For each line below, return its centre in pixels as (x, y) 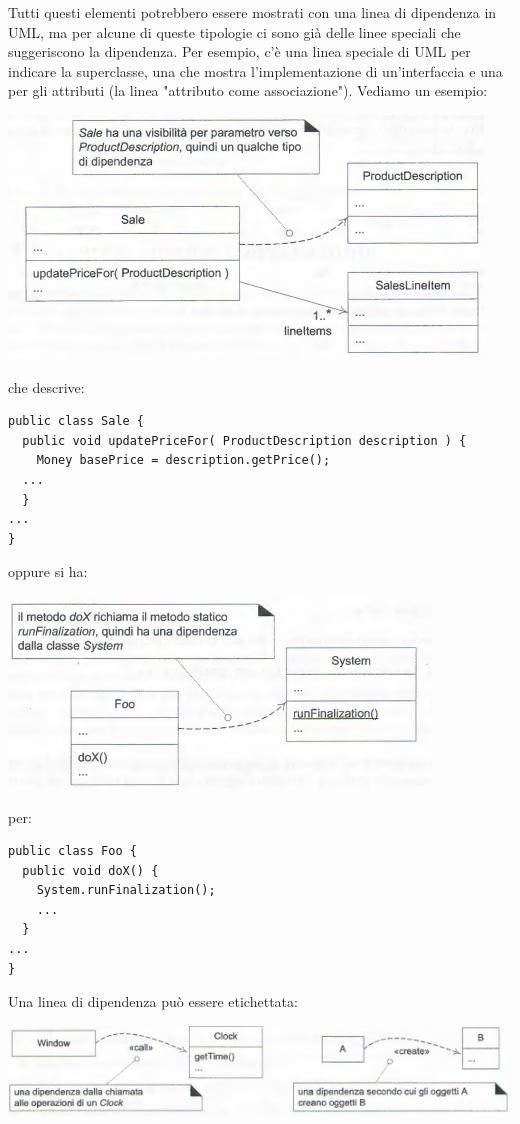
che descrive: (46, 386)
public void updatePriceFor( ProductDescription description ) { (244, 440)
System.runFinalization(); (126, 890)
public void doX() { (90, 870)
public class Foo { (72, 851)
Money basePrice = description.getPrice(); (183, 460)
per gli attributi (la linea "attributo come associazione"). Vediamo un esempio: (248, 90)
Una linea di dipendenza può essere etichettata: (153, 1001)
